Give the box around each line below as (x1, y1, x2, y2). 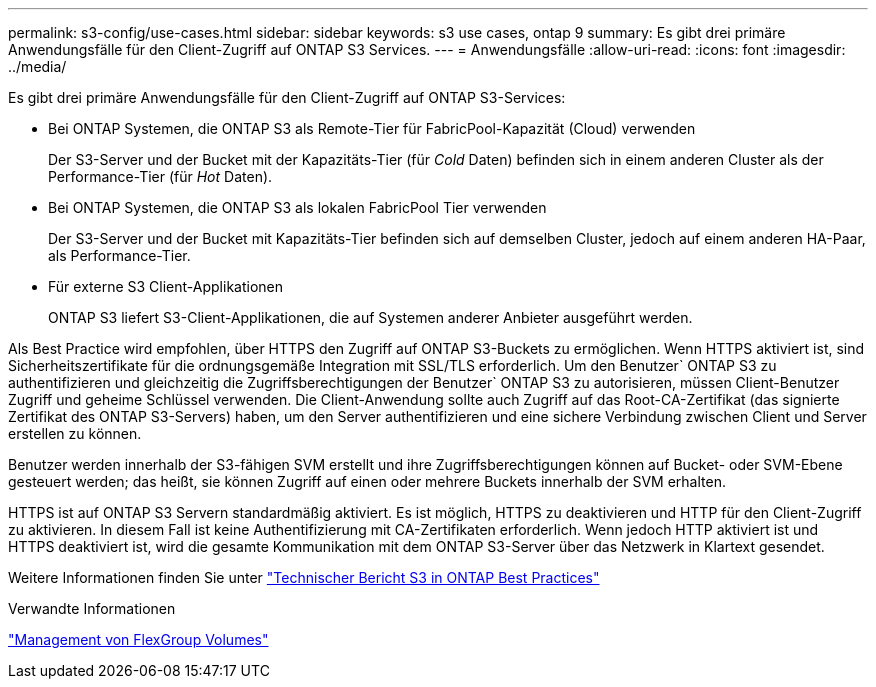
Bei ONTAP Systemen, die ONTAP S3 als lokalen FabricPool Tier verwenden (48, 199, 547, 216)
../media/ (8, 58, 67, 75)
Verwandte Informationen (8, 600, 176, 617)
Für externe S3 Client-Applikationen (48, 278, 283, 295)
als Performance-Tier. (48, 247, 191, 264)
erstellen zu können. (8, 425, 142, 442)
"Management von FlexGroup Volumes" (8, 631, 269, 648)
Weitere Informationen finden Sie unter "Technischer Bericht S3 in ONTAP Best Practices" (8, 569, 600, 586)
